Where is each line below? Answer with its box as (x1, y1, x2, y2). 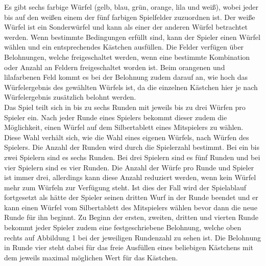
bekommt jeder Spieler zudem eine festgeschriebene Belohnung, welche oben (4, 222, 242, 233)
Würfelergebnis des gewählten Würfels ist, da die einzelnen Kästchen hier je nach (4, 81, 258, 92)
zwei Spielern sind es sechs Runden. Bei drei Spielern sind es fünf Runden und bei (4, 151, 260, 162)
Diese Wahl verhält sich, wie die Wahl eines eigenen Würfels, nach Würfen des (4, 131, 249, 142)
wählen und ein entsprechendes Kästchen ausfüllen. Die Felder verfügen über (4, 41, 244, 52)
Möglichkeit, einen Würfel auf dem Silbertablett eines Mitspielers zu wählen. (4, 122, 244, 132)
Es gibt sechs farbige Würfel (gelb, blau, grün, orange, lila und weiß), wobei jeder (4, 2, 259, 12)
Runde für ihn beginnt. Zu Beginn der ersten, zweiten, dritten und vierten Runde (4, 212, 258, 223)
